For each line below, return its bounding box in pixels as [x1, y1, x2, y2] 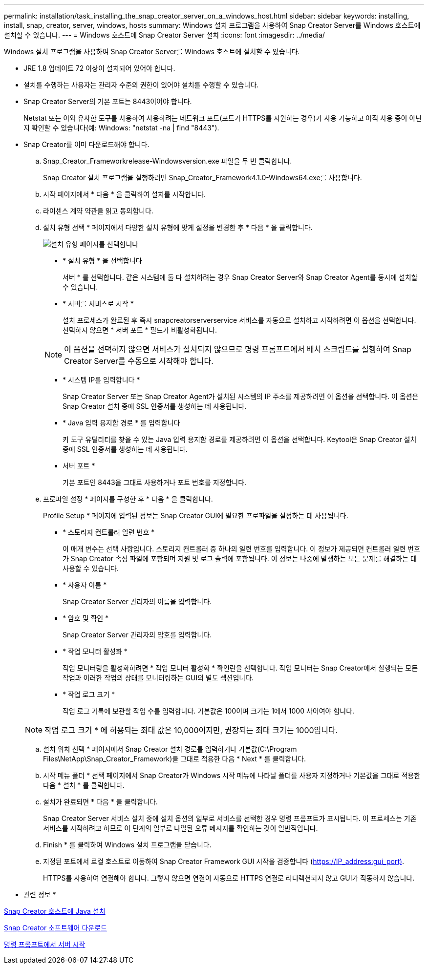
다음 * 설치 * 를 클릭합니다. [43, 781, 125, 789]
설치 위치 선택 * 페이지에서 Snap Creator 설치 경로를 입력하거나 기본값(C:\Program [43, 745, 297, 753]
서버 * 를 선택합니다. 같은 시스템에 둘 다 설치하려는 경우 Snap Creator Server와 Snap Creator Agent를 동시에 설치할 [63, 273, 418, 281]
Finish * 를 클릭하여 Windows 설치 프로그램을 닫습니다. [43, 841, 212, 849]
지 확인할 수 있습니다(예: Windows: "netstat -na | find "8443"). [23, 124, 219, 132]
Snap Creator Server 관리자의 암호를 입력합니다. [63, 631, 212, 639]
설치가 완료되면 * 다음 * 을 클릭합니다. [43, 798, 158, 806]
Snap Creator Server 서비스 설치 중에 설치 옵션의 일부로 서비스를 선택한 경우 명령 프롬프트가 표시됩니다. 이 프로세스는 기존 [43, 814, 417, 822]
